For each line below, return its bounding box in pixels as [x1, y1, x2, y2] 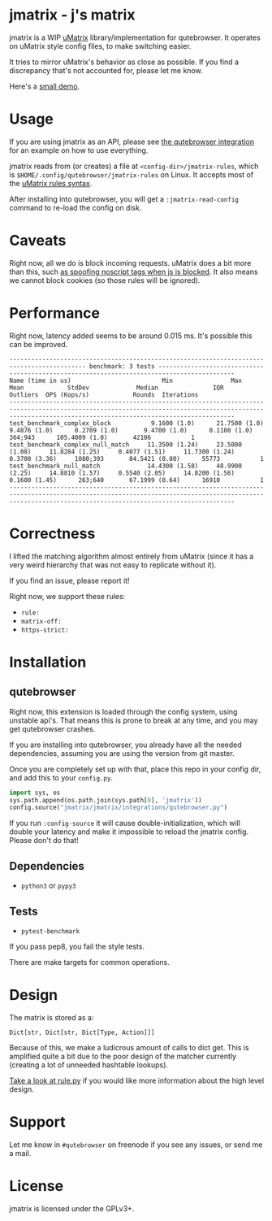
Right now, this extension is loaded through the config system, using [9, 706, 238, 716]
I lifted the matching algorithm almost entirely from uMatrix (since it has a [9, 551, 254, 561]
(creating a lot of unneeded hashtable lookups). [9, 1059, 169, 1070]
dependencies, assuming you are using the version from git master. [9, 748, 235, 758]
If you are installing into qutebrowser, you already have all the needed [9, 740, 242, 750]
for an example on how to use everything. [9, 145, 149, 155]
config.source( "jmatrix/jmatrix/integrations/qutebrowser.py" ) [9, 803, 228, 812]
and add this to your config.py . [9, 772, 113, 782]
